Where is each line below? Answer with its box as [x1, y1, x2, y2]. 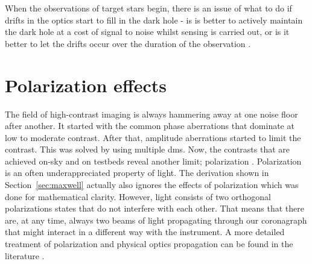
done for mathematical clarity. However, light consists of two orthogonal [5, 190, 271, 203]
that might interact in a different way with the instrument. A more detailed [5, 225, 285, 238]
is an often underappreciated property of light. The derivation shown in [5, 166, 269, 179]
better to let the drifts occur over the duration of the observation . [5, 37, 251, 49]
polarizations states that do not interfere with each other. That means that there [5, 202, 304, 215]
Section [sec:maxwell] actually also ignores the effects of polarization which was [5, 178, 299, 191]
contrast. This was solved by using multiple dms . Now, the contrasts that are [5, 143, 290, 156]
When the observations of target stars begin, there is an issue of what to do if [5, 2, 292, 14]
